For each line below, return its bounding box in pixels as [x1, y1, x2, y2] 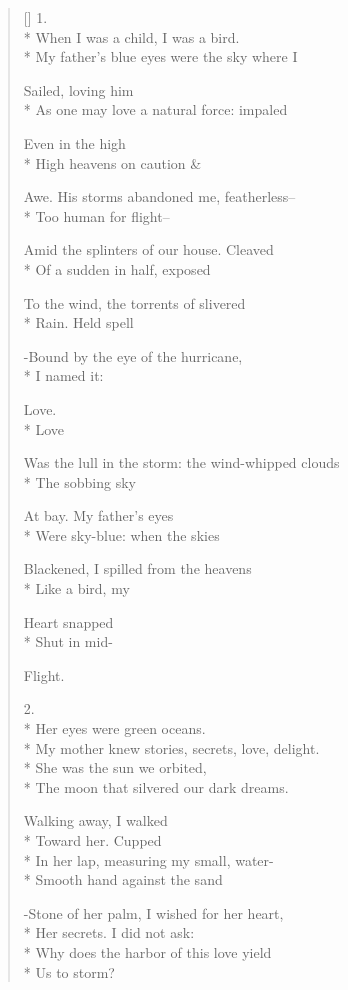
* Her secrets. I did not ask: [23, 922, 195, 943]
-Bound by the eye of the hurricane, [23, 345, 243, 366]
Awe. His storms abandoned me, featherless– [23, 186, 296, 207]
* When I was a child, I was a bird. [23, 26, 240, 47]
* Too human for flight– [23, 205, 170, 226]
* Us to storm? [23, 961, 115, 982]
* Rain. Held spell [23, 312, 134, 333]
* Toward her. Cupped [23, 830, 162, 850]
